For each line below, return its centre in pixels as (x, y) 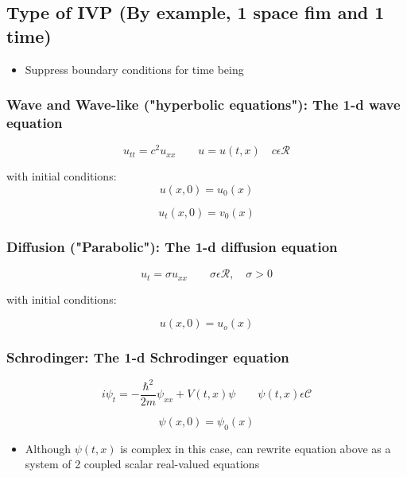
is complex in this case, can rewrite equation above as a (256, 448)
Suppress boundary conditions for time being (134, 69)
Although (48, 448)
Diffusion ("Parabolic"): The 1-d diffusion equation (172, 246)
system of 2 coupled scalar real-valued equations (142, 464)
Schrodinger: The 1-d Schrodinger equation (148, 357)
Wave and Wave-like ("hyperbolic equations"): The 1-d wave (203, 105)
